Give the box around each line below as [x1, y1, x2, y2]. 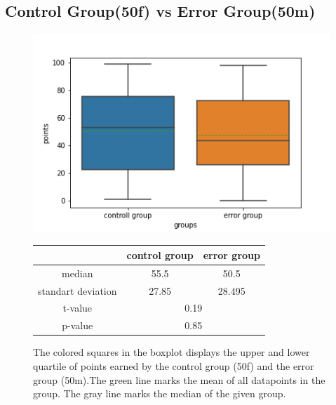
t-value [62, 300, 93, 315]
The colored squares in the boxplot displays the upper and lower [33, 345, 310, 359]
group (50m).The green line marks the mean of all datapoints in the [33, 372, 325, 387]
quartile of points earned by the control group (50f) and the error [33, 359, 314, 373]
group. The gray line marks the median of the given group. [33, 386, 286, 401]
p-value [62, 318, 93, 333]
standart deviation [38, 283, 117, 298]
